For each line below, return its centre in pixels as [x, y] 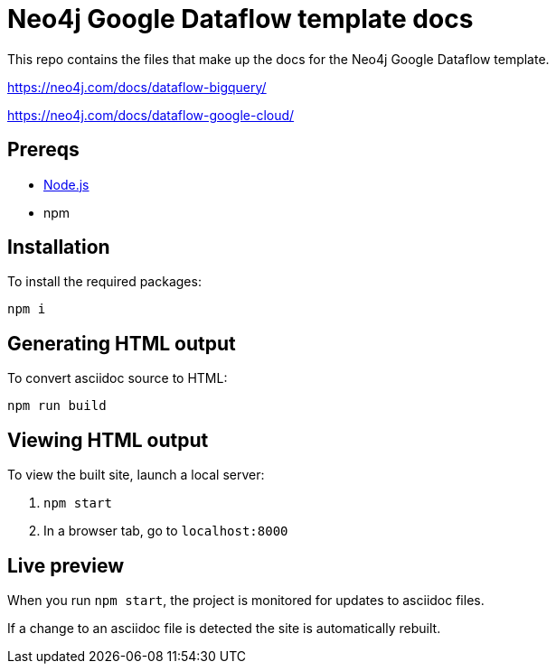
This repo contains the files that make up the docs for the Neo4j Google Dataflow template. [278, 59]
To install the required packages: [104, 282]
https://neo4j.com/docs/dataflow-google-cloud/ [151, 115]
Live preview [66, 565]
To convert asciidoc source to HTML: [118, 378]
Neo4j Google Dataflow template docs [240, 19]
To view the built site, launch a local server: [136, 475]
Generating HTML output [122, 343]
